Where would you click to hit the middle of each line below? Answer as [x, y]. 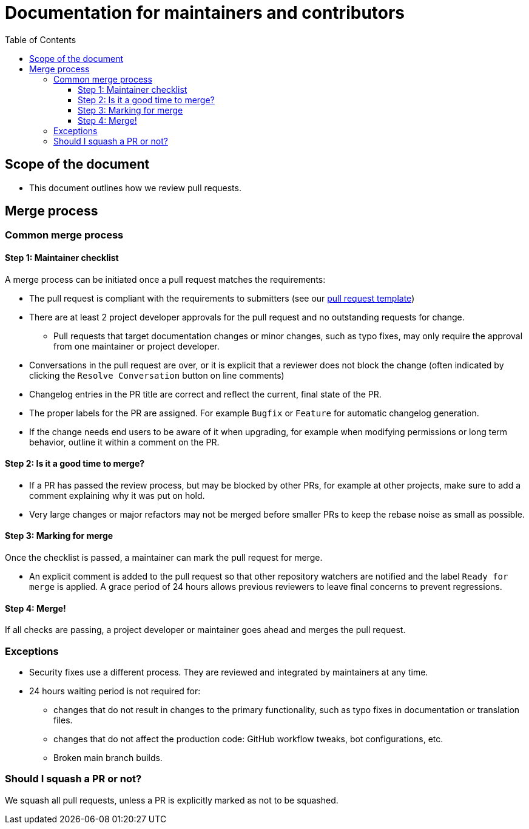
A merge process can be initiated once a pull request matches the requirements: [165, 279]
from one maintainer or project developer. [136, 346]
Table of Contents [41, 39]
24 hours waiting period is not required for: [115, 691]
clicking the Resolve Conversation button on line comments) [157, 375]
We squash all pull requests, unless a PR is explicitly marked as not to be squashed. [172, 800]
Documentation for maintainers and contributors [205, 13]
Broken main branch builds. [108, 758]
